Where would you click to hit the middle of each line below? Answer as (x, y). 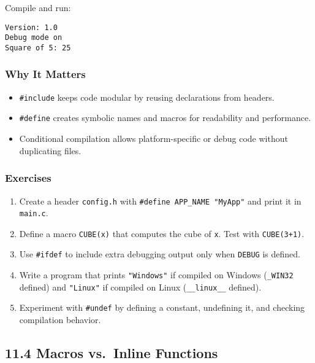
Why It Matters (45, 74)
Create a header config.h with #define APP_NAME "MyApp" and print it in (160, 201)
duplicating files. (50, 150)
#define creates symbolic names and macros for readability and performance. (165, 118)
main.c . (34, 213)
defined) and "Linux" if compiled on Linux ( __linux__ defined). (140, 287)
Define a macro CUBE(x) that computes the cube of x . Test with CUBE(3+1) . (162, 233)
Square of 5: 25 (38, 48)
